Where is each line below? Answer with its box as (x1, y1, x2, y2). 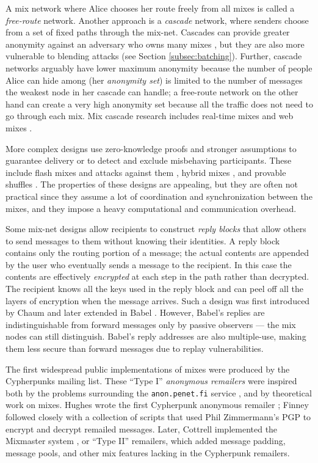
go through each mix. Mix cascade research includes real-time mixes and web (5, 109, 294, 122)
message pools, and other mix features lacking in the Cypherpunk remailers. (5, 446, 290, 459)
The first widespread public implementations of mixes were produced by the (5, 362, 290, 375)
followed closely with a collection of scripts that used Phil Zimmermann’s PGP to (5, 410, 311, 423)
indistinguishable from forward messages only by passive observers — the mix (5, 318, 296, 330)
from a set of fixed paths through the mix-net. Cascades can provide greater (5, 26, 290, 38)
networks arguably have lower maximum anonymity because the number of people (5, 61, 313, 74)
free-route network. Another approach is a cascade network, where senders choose (5, 13, 309, 26)
